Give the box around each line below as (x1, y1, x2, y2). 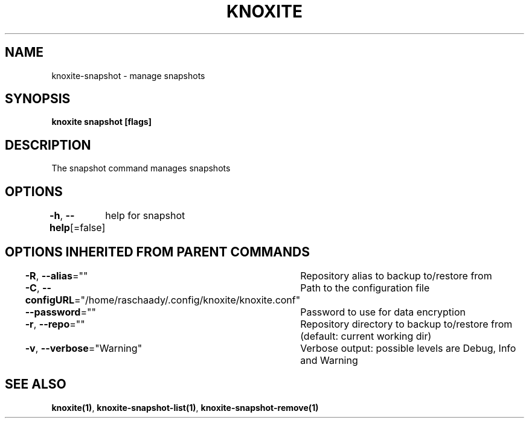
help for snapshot (105, 209, 185, 222)
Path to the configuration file (300, 281, 430, 294)
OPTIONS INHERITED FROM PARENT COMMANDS (5, 244, 310, 259)
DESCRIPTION (5, 137, 91, 153)
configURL (25, 293, 75, 306)
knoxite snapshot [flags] (51, 116, 152, 127)
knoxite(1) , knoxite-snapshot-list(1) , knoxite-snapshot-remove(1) (51, 402, 319, 413)
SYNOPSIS (5, 91, 71, 107)
